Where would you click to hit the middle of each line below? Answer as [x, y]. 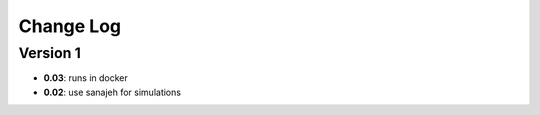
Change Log [70, 26]
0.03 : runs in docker [86, 78]
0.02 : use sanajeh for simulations [112, 92]
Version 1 [50, 53]
